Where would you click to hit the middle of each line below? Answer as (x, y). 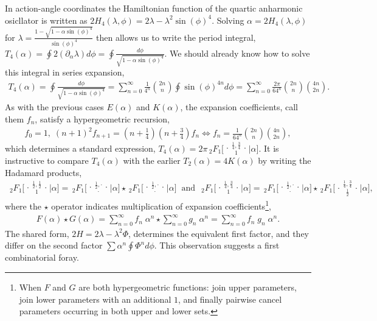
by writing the (285, 160)
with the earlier (152, 160)
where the (23, 206)
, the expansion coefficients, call (239, 107)
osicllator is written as (46, 20)
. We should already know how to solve (237, 53)
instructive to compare (47, 160)
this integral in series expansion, (65, 72)
